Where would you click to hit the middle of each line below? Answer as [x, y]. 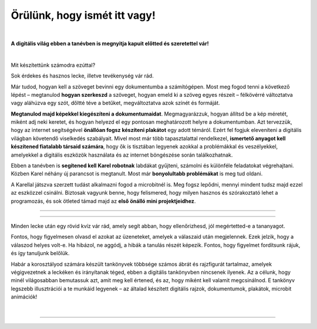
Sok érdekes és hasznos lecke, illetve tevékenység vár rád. [82, 76]
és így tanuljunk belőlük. [40, 253]
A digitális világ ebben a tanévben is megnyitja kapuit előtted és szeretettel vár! [110, 43]
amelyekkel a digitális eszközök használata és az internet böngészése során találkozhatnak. [122, 155]
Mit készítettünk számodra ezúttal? [53, 65]
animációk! [24, 297]
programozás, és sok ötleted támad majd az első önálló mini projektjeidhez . [103, 201]
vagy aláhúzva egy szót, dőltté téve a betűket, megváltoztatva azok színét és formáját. [115, 103]
